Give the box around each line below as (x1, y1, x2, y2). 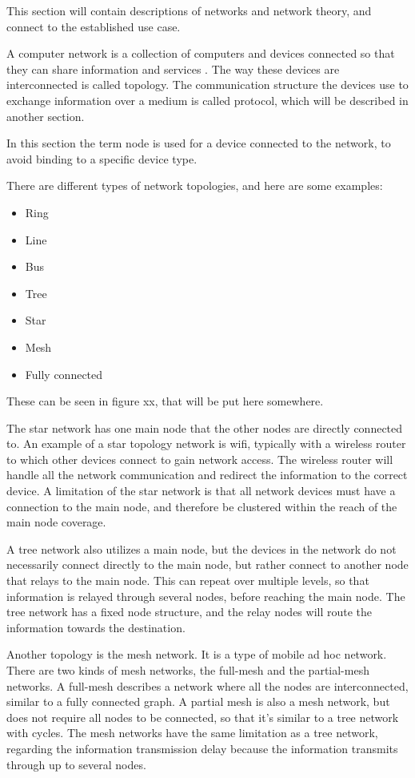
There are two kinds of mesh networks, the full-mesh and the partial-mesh (6, 662, 369, 678)
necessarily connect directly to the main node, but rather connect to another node (6, 556, 409, 573)
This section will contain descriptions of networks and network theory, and (6, 2, 372, 18)
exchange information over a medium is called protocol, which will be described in (6, 91, 409, 108)
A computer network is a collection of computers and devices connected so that (6, 45, 395, 62)
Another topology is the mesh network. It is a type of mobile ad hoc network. (6, 646, 387, 663)
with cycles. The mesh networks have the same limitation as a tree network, (6, 724, 378, 741)
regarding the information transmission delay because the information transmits (6, 740, 398, 756)
